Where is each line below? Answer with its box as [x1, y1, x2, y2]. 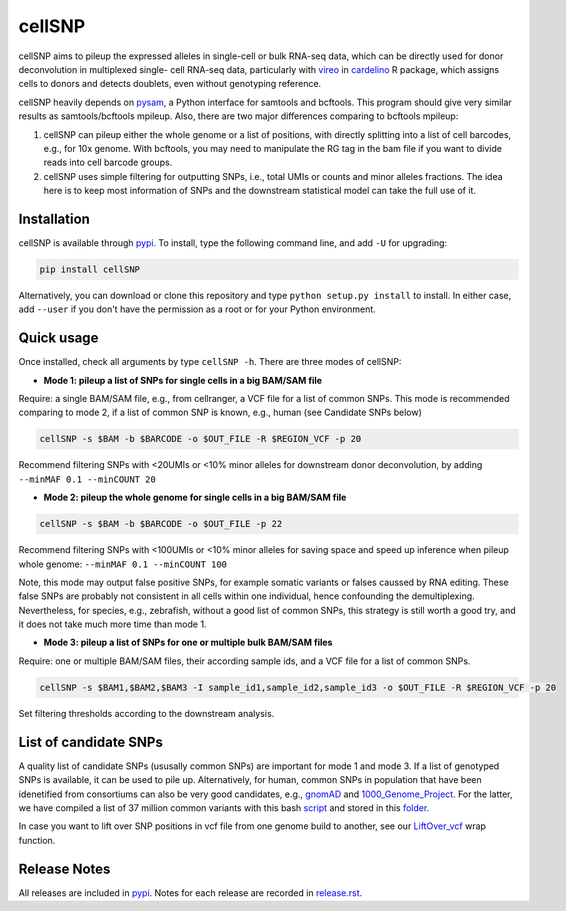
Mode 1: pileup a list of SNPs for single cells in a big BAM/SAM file [43, 374, 323, 386]
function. [18, 834, 56, 846]
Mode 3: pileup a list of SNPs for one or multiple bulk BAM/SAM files [43, 636, 333, 649]
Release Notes [18, 860, 111, 877]
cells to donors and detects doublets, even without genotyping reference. [18, 78, 322, 90]
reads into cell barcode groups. [43, 156, 173, 169]
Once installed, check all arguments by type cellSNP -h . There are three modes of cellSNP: [18, 356, 402, 368]
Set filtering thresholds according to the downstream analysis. [18, 707, 275, 719]
